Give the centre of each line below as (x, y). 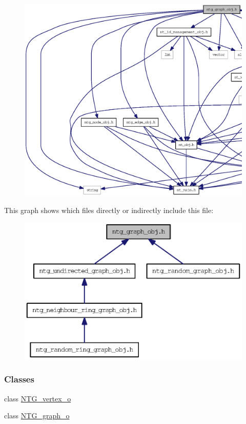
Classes (19, 379)
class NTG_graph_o (37, 416)
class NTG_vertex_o (38, 398)
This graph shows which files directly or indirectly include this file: (109, 210)
